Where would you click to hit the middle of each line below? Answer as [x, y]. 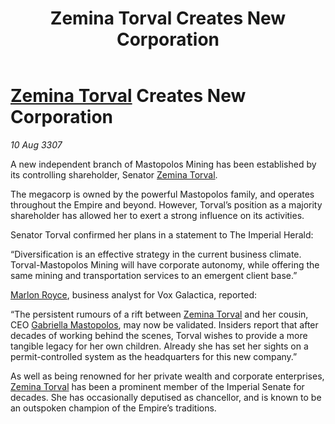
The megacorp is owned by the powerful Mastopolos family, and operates [162, 194]
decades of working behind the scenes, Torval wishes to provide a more [159, 335]
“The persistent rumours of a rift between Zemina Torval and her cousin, [159, 314]
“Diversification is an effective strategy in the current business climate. [156, 254]
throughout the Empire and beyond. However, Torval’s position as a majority [166, 204]
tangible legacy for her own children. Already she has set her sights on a [159, 346]
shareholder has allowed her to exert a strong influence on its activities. [157, 215]
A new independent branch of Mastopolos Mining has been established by [163, 164]
